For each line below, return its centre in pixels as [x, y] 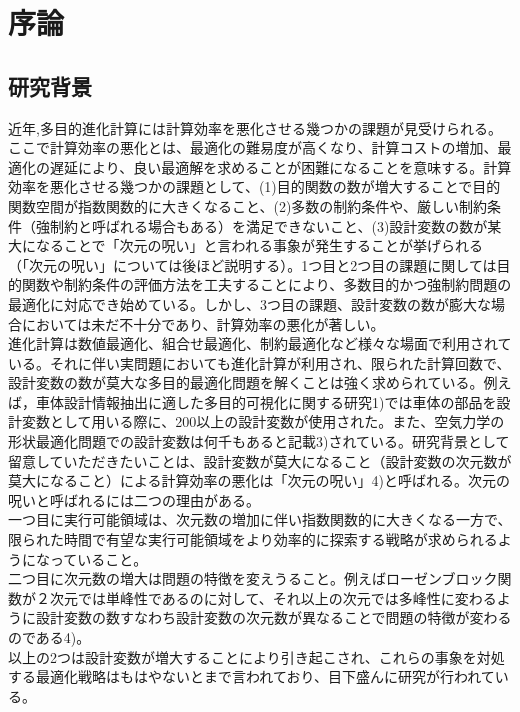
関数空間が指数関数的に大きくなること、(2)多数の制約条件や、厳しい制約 [247, 205]
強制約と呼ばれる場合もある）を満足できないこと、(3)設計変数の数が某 [268, 225]
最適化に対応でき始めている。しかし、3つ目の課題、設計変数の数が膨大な [249, 303]
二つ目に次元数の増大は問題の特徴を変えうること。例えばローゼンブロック [253, 578]
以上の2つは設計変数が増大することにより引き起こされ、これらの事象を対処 [256, 656]
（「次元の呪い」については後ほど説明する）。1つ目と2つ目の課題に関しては [252, 264]
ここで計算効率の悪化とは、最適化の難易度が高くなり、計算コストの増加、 [253, 147]
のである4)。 [49, 637]
